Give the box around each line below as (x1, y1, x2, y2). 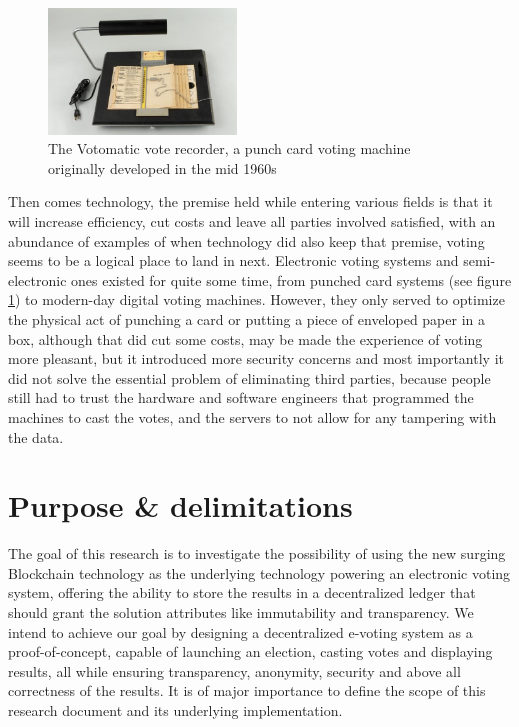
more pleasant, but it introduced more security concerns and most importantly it (8, 348, 504, 369)
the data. (8, 426, 64, 447)
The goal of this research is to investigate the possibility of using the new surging (8, 543, 506, 564)
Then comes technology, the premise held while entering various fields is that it (8, 191, 493, 212)
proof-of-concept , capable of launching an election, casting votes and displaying (8, 641, 493, 662)
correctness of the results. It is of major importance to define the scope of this (8, 680, 486, 701)
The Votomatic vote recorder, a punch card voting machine (48, 138, 411, 159)
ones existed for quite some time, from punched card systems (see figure (71, 269, 512, 290)
